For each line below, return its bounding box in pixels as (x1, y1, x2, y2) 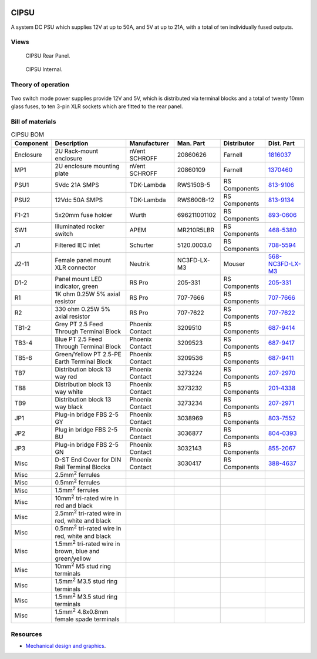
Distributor (223, 139, 255, 147)
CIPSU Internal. (25, 65, 63, 73)
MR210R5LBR (177, 226, 215, 234)
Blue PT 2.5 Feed (55, 335, 102, 343)
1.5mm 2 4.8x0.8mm (55, 607, 109, 616)
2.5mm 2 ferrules (55, 469, 100, 479)
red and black (55, 501, 93, 510)
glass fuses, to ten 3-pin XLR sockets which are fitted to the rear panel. (11, 103, 183, 110)
